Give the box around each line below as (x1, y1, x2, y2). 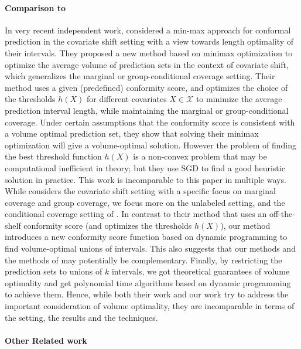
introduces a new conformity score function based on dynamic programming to (5, 231, 288, 243)
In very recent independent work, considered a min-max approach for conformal (5, 23, 291, 36)
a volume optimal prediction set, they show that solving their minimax (5, 127, 259, 140)
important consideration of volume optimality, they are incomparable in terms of (5, 300, 295, 312)
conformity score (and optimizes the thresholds (23, 219, 192, 231)
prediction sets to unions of (5, 265, 102, 277)
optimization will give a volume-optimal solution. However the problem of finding (5, 138, 296, 151)
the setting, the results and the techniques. (5, 311, 158, 323)
